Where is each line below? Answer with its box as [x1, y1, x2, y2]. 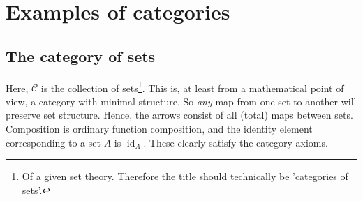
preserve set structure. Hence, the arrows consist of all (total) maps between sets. [6, 107, 353, 122]
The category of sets [6, 45, 156, 66]
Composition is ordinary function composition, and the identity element [6, 121, 313, 136]
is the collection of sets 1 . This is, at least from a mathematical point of [40, 78, 344, 95]
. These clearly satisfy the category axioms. [143, 135, 328, 149]
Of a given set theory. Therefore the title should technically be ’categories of [22, 169, 348, 184]
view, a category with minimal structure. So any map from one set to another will [6, 94, 357, 108]
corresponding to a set [6, 135, 101, 149]
